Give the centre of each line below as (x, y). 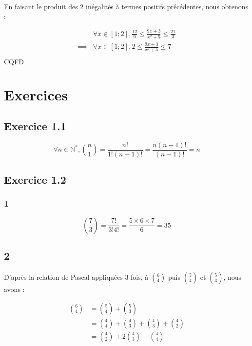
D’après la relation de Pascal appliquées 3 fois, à (76, 277)
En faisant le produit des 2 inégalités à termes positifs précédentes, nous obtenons (126, 6)
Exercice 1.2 (35, 180)
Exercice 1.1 (35, 125)
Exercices (36, 95)
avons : (14, 289)
